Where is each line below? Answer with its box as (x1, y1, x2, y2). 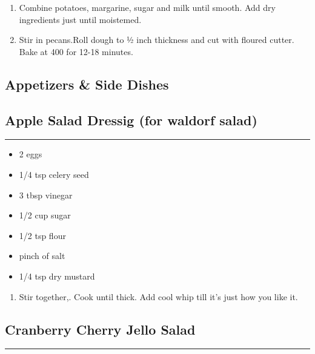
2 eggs (19, 148, 42, 160)
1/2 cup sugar (19, 209, 71, 221)
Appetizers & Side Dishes (5, 74, 169, 93)
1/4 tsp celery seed (19, 168, 89, 180)
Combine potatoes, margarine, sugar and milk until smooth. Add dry (19, 1, 276, 13)
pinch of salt (19, 249, 65, 262)
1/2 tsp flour (19, 229, 66, 241)
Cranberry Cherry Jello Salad (5, 320, 196, 338)
